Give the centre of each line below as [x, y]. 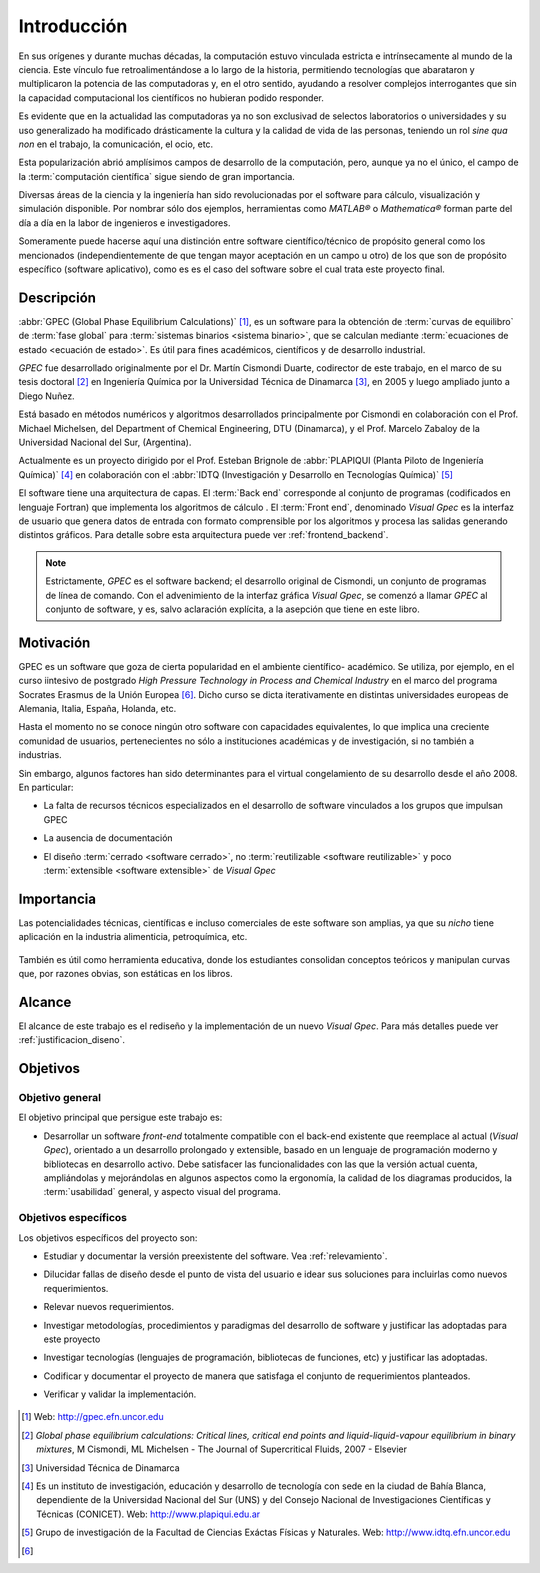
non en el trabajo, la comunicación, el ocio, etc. [116, 144]
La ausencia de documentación [108, 838]
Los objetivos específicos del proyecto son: [108, 1237]
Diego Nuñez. [46, 396]
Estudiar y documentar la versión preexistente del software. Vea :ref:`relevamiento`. [215, 1256]
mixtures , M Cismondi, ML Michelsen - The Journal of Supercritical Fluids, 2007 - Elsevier [222, 1449]
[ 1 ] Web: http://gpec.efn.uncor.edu [92, 1417]
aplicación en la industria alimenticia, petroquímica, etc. [133, 937]
